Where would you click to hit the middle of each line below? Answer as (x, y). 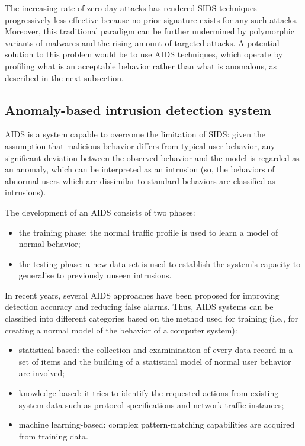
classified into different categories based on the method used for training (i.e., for (152, 318)
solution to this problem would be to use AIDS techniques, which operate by (144, 54)
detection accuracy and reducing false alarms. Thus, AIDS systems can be (139, 307)
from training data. (53, 436)
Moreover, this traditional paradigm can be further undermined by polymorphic (150, 31)
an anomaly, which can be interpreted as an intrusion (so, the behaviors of (140, 169)
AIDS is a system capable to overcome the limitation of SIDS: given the (135, 134)
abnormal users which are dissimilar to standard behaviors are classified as (140, 180)
